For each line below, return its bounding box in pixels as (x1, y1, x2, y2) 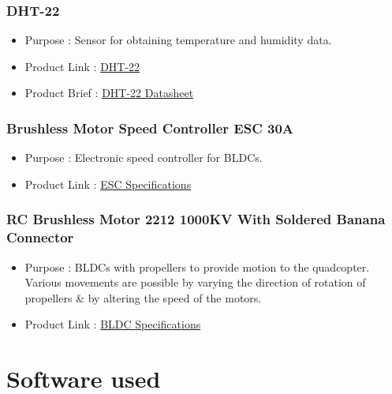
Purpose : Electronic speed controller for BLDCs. (24, 149, 263, 166)
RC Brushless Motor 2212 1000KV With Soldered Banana (6, 209, 386, 229)
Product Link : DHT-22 (24, 58, 140, 74)
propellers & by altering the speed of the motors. (24, 289, 262, 306)
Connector (6, 227, 74, 247)
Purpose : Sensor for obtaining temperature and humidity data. (24, 32, 332, 48)
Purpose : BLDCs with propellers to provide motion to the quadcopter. (24, 258, 370, 275)
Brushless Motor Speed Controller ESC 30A (6, 118, 294, 137)
